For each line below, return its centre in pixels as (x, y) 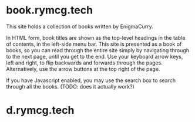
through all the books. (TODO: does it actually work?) (70, 86)
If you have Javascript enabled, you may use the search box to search (91, 80)
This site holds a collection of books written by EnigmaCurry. (80, 26)
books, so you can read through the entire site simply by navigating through (98, 50)
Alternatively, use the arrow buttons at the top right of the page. (83, 69)
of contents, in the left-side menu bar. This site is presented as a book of (94, 44)
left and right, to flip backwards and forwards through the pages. (84, 63)
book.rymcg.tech (49, 10)
